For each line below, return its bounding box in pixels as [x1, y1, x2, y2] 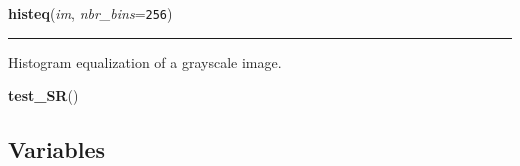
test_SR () [8, 85, 79, 106]
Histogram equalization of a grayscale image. [8, 51, 282, 72]
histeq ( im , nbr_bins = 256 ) [8, 3, 173, 23]
